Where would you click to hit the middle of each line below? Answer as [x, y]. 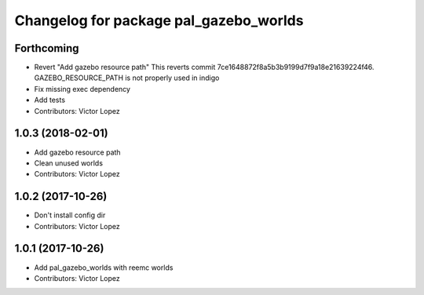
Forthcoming [47, 48]
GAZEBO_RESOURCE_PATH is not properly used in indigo [127, 78]
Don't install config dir [70, 215]
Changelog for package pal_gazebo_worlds [159, 20]
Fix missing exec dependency [82, 89]
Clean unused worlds [69, 163]
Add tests [50, 100]
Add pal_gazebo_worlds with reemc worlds [104, 268]
